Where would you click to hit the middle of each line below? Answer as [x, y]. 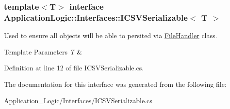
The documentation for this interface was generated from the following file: [115, 84]
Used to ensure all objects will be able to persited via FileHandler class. [111, 35]
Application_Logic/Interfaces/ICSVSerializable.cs [78, 100]
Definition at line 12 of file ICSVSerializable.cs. [74, 68]
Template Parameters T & [43, 51]
